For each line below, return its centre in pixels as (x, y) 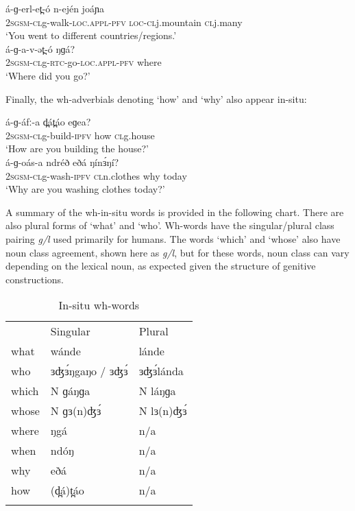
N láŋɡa (157, 391)
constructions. (35, 279)
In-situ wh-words (99, 305)
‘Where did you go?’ (48, 75)
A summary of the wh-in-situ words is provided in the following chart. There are (175, 212)
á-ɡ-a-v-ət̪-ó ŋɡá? (40, 48)
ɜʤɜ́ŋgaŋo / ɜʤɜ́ (89, 371)
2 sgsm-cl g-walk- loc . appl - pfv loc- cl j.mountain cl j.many (124, 22)
